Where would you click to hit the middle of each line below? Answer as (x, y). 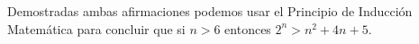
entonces (248, 28)
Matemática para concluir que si (96, 28)
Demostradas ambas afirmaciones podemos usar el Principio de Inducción (210, 11)
